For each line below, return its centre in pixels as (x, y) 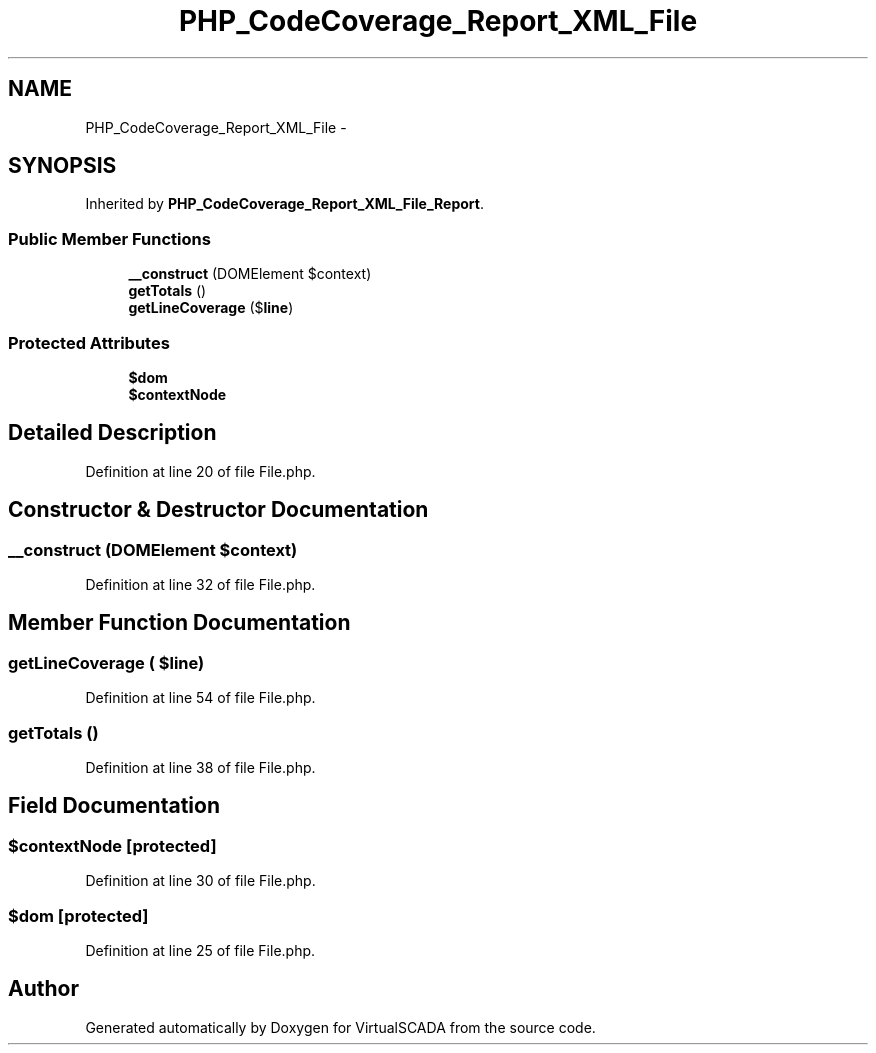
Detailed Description (112, 433)
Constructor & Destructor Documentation (218, 510)
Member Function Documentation (179, 623)
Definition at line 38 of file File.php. (200, 767)
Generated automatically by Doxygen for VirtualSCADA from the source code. (340, 1027)
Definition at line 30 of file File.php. (200, 881)
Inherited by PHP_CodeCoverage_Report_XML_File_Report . (285, 204)
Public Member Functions (109, 238)
